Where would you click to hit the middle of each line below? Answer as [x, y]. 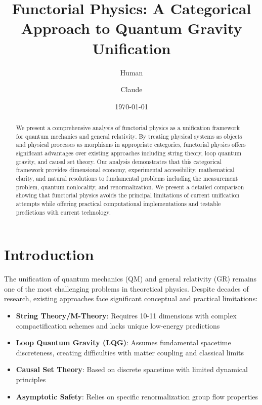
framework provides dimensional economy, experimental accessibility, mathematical [125, 170]
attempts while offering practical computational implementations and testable [118, 203]
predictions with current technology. [63, 212]
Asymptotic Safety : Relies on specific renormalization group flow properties [137, 396]
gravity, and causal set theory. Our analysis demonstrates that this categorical [119, 161]
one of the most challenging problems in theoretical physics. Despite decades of [126, 288]
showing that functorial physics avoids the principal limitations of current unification [128, 195]
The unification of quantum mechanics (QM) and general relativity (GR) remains [130, 279]
